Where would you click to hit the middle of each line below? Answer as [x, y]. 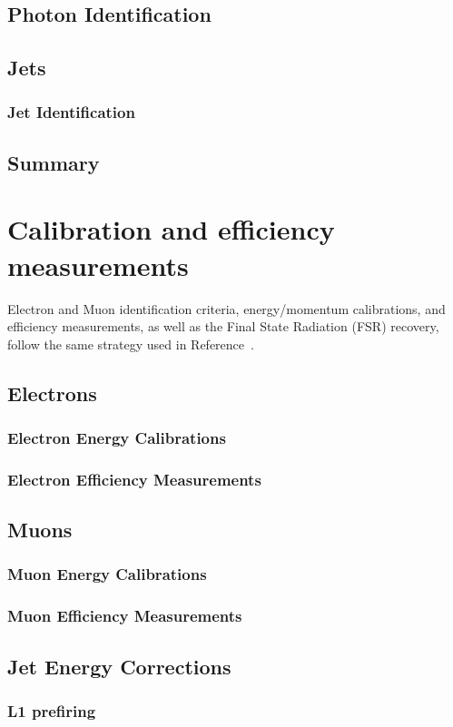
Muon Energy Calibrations [107, 574]
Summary [54, 162]
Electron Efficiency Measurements [134, 479]
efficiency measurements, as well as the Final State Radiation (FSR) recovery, [223, 326]
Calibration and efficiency [171, 229]
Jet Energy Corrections [119, 666]
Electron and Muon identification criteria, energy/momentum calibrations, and [226, 308]
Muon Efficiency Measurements [125, 616]
